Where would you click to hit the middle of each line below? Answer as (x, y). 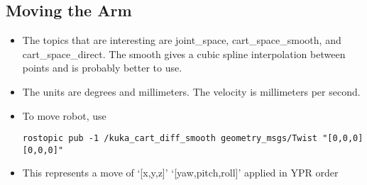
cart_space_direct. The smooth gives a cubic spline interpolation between (184, 54)
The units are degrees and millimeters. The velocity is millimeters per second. (191, 91)
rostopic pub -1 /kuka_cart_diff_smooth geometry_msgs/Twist (170, 139)
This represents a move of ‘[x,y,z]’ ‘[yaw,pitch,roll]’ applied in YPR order (180, 173)
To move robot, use (64, 115)
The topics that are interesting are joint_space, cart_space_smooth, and (182, 40)
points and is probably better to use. (102, 68)
